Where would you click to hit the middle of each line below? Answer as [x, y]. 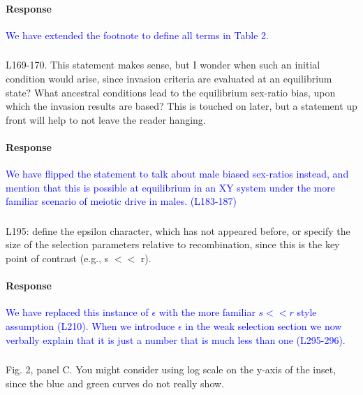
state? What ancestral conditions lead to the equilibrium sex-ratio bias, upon [171, 92]
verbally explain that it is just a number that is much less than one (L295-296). [176, 339]
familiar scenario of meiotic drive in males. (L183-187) [121, 201]
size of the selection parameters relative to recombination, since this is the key [173, 244]
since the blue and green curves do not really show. [115, 383]
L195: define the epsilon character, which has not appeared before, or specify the [178, 230]
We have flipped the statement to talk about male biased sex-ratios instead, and [177, 174]
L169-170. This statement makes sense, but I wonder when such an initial [163, 65]
